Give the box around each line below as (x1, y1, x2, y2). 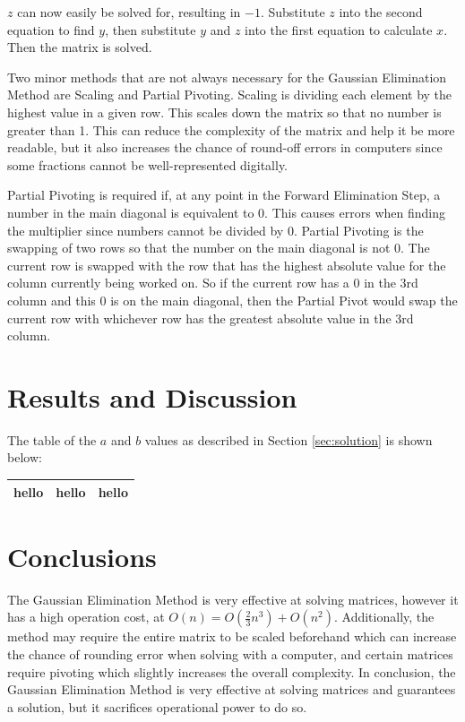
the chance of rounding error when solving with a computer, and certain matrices (7, 644, 453, 663)
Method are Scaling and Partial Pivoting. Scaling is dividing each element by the (7, 85, 452, 104)
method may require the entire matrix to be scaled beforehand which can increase (7, 627, 457, 646)
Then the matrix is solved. (7, 38, 152, 56)
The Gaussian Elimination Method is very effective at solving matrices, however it (7, 589, 459, 608)
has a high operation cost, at (7, 607, 165, 626)
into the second (339, 3, 423, 21)
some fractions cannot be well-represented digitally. (7, 155, 288, 174)
